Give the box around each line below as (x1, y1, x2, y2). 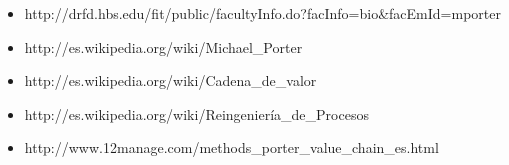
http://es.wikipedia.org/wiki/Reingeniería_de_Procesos (24, 103, 369, 124)
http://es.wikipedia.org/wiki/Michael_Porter (24, 36, 303, 57)
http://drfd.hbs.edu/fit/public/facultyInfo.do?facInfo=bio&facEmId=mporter (24, 3, 501, 23)
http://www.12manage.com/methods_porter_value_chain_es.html (24, 137, 439, 158)
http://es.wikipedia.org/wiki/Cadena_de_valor (24, 70, 317, 91)
